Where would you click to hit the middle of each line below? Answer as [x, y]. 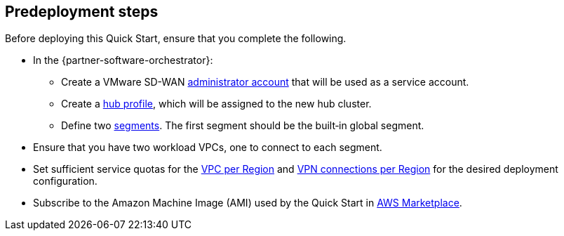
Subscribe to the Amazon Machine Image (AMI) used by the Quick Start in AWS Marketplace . [248, 203]
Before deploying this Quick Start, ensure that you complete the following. [176, 39]
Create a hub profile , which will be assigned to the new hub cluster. [216, 104]
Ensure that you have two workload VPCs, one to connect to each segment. [208, 147]
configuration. [65, 181]
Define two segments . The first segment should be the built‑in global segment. [243, 126]
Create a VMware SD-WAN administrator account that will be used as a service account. [265, 82]
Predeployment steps [82, 12]
